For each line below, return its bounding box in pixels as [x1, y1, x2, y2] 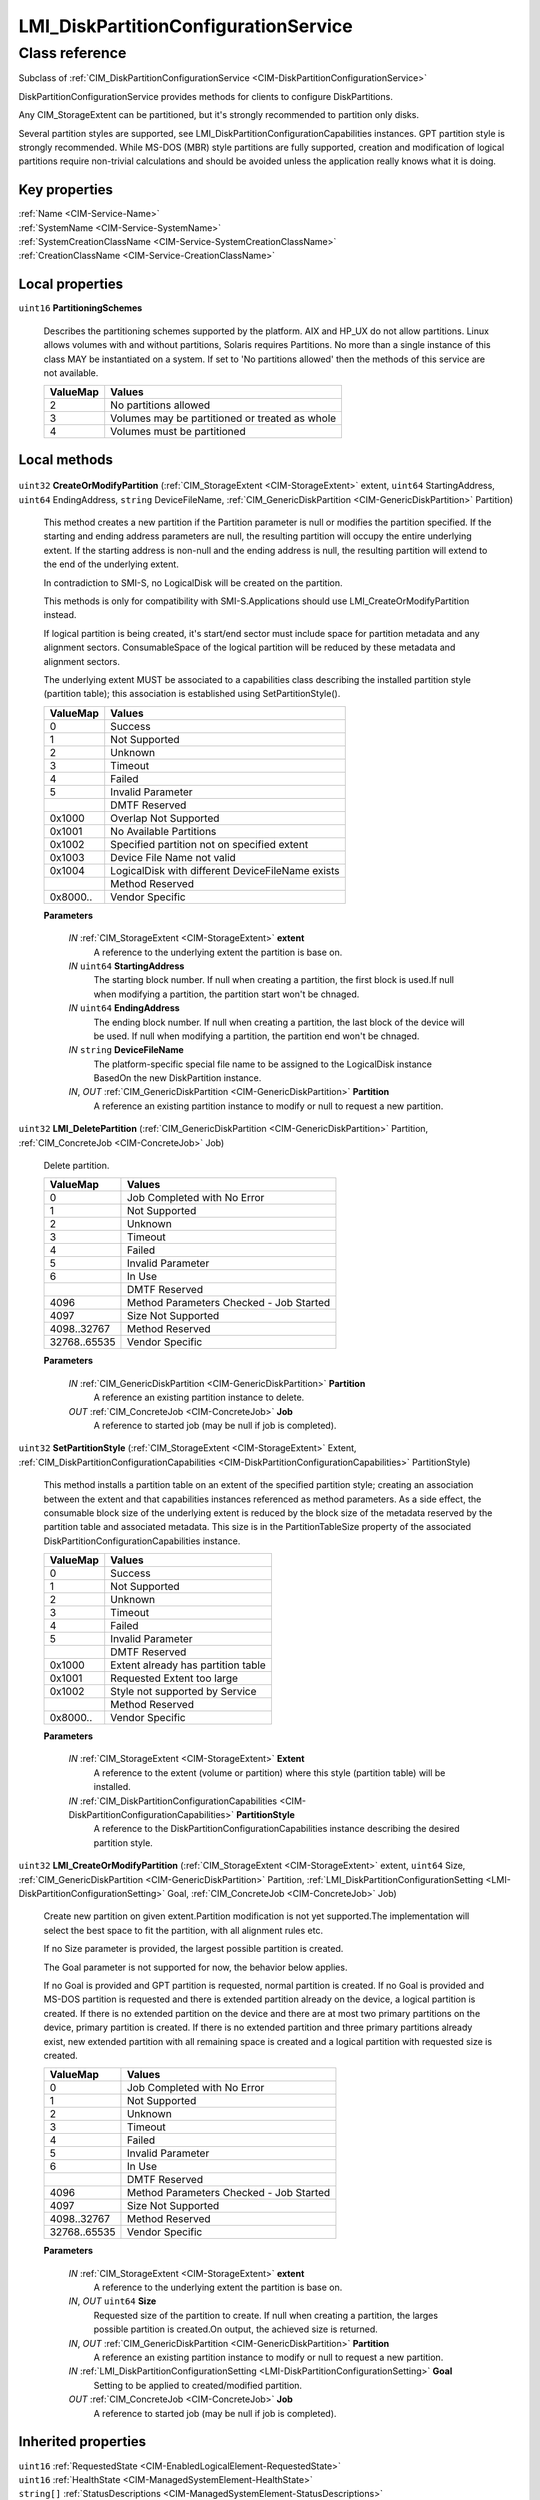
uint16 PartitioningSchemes [18, 302, 143, 314]
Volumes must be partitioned [110, 425, 246, 439]
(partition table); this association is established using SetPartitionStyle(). [43, 688, 341, 700]
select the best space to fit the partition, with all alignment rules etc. [43, 1924, 324, 1936]
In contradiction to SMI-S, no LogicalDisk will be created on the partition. [43, 576, 344, 589]
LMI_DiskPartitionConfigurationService [18, 15, 354, 37]
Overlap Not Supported [110, 811, 220, 825]
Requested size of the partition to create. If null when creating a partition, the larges [93, 2309, 439, 2321]
